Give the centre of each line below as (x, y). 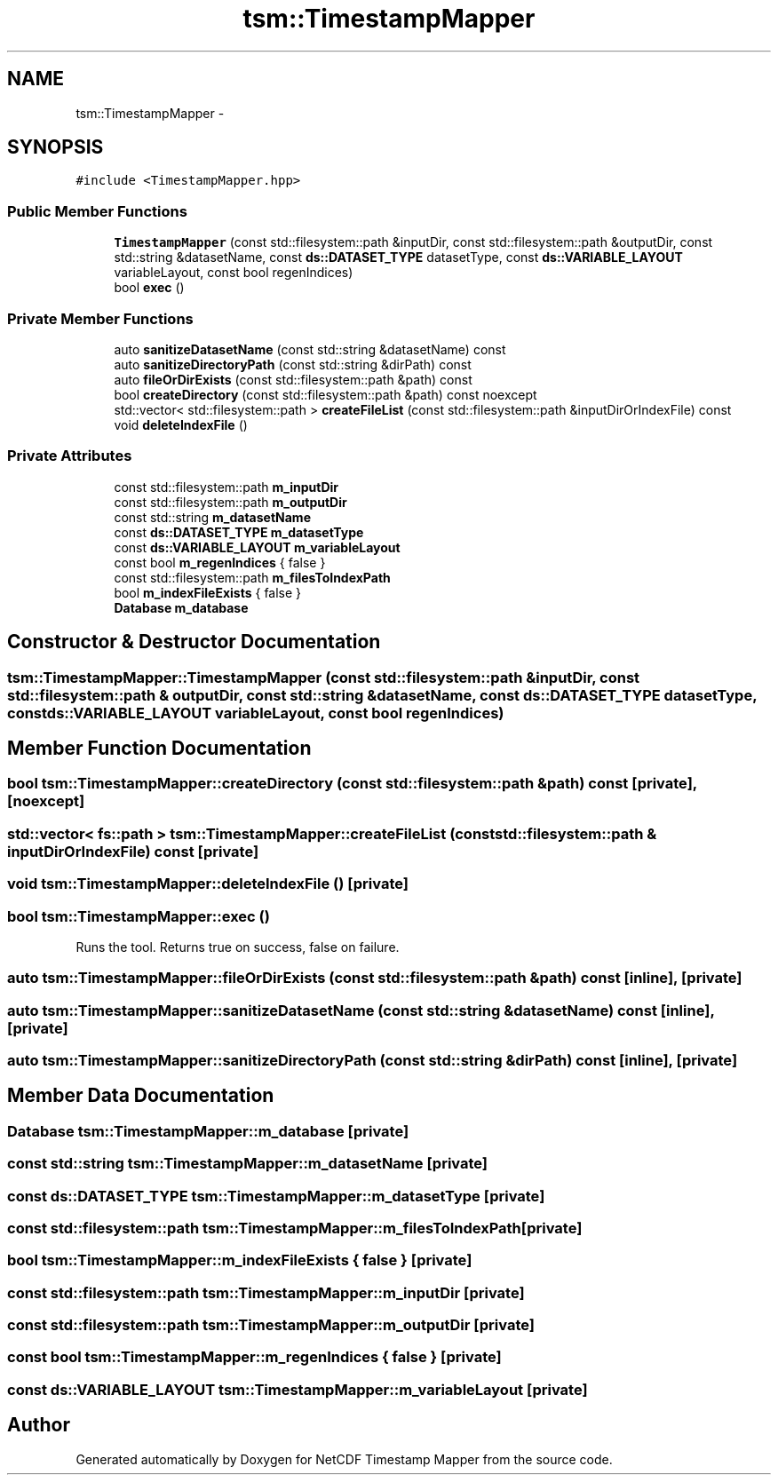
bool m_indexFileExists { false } (208, 592)
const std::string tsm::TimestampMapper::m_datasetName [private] (248, 1164)
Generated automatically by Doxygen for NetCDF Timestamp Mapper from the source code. (344, 1459)
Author (39, 1425)
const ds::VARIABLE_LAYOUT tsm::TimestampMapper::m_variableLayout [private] (298, 1389)
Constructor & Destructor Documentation (194, 642)
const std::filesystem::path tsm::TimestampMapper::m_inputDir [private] (266, 1292)
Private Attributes (70, 456)
